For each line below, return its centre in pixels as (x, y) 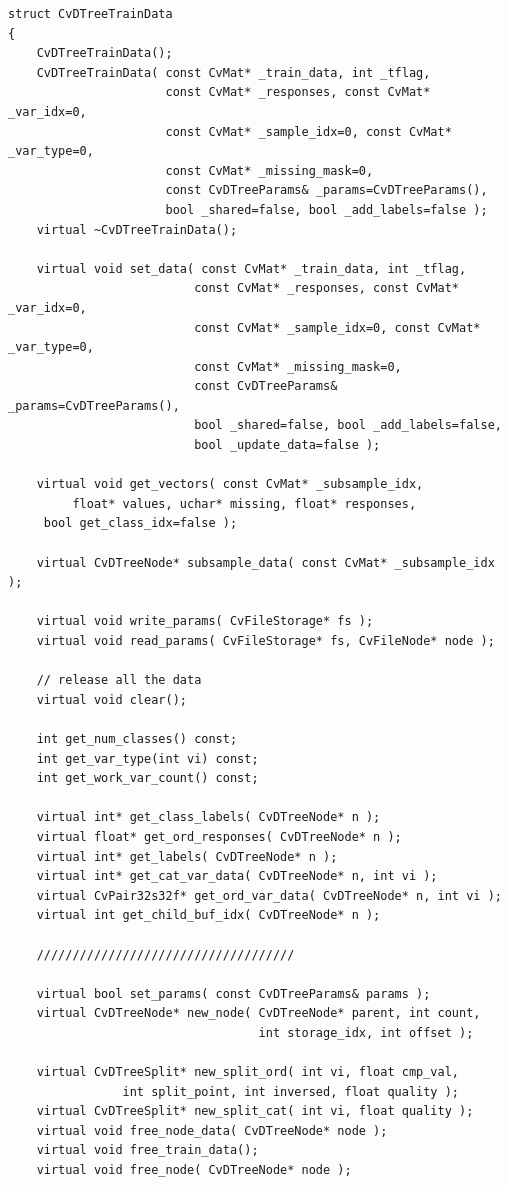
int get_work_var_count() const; (147, 778)
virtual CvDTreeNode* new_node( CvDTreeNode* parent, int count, (258, 1013)
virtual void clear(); (111, 699)
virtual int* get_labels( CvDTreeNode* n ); (187, 856)
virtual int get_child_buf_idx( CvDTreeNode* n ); (208, 915)
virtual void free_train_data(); (147, 1150)
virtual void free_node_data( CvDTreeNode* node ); (212, 1130)
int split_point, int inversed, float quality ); (291, 1091)
